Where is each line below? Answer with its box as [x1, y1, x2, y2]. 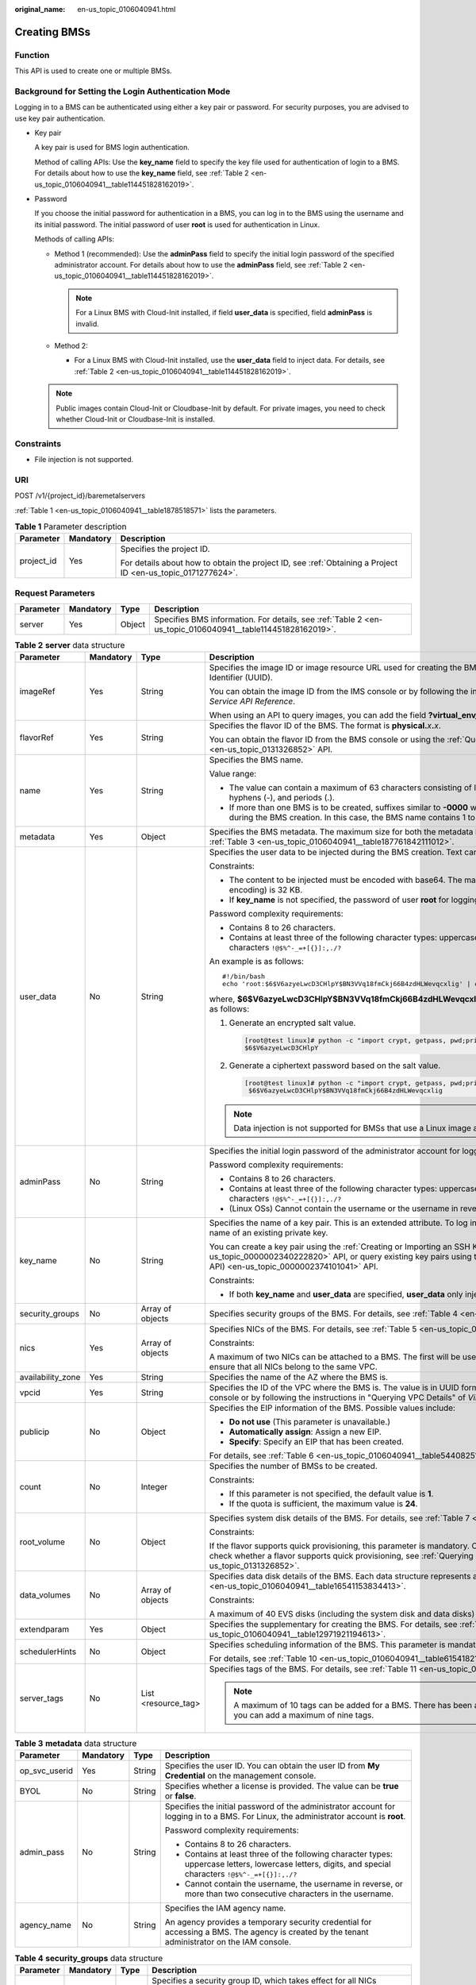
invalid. [75, 318, 99, 329]
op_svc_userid [19, 1765, 74, 1776]
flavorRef [19, 732, 55, 743]
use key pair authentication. [14, 114, 106, 123]
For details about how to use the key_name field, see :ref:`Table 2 [34, 168, 249, 178]
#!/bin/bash [222, 973, 266, 981]
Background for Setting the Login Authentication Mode [14, 86, 231, 97]
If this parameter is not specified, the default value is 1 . [228, 1489, 434, 1500]
